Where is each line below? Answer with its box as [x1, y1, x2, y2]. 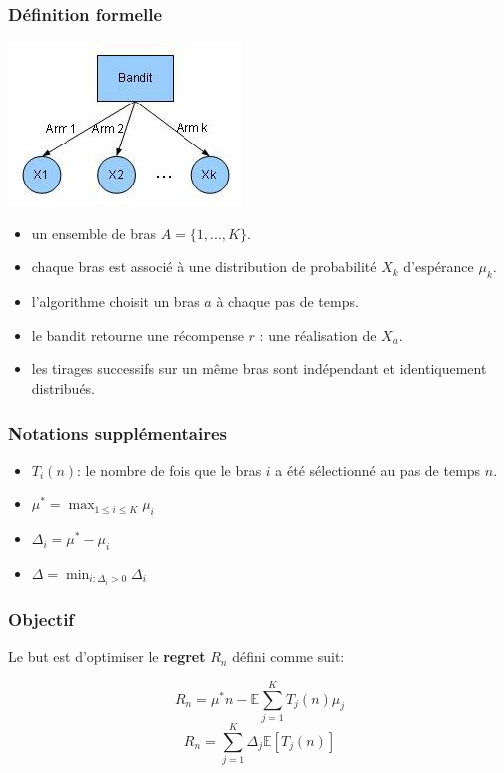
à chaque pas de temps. [216, 291, 359, 312]
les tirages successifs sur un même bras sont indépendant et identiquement [31, 358, 487, 379]
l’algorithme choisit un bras [31, 291, 200, 312]
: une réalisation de [259, 324, 377, 345]
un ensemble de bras [31, 222, 157, 243]
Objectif [8, 607, 75, 631]
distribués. [31, 377, 96, 398]
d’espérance [403, 256, 474, 277]
